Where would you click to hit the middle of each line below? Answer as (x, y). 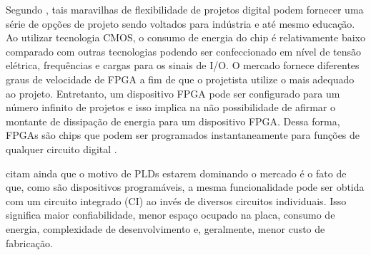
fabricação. (29, 243)
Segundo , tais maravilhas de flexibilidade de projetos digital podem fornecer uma (185, 9)
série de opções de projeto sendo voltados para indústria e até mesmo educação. (180, 23)
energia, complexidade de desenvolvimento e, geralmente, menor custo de (165, 228)
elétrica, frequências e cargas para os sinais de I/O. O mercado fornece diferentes (183, 65)
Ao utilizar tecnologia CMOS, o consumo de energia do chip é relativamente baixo (186, 37)
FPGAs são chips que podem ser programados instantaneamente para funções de (183, 135)
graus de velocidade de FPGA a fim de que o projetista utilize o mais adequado (180, 79)
